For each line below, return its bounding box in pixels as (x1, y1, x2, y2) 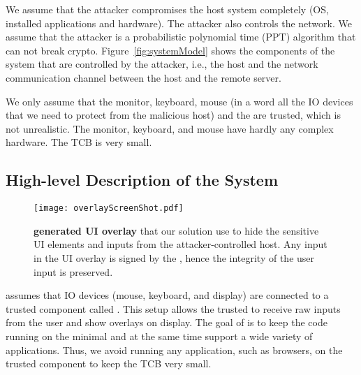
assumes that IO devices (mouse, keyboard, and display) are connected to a (6, 288, 329, 302)
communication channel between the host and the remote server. (6, 70, 281, 84)
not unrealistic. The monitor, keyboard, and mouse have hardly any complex (6, 121, 334, 135)
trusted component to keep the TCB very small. (6, 356, 212, 371)
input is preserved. (34, 264, 113, 279)
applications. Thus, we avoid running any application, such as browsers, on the (6, 342, 343, 357)
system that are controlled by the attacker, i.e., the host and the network (6, 57, 318, 71)
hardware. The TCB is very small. (6, 135, 152, 149)
